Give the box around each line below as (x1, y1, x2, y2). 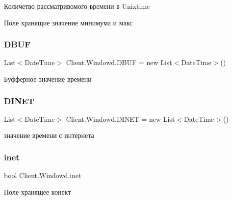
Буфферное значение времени (4, 74, 92, 84)
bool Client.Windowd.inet (4, 170, 81, 180)
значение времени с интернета (4, 130, 94, 140)
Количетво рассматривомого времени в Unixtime (4, 1, 150, 11)
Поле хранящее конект (4, 186, 71, 197)
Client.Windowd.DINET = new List (66, 113, 175, 124)
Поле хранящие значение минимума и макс (4, 17, 133, 27)
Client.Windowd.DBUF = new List (66, 57, 172, 67)
